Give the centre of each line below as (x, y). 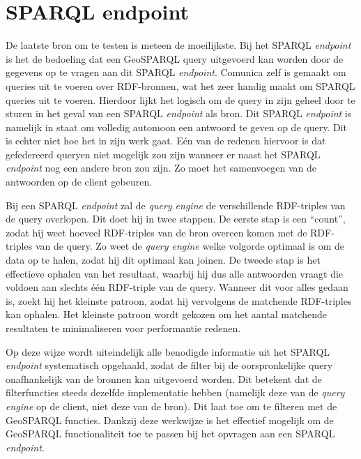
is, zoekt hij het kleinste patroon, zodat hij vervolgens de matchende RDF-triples (179, 300)
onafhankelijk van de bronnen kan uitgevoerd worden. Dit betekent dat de (164, 378)
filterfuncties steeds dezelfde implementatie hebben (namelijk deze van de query (175, 392)
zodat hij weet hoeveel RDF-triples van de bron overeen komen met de (156, 232)
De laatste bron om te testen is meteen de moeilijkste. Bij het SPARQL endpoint (178, 45)
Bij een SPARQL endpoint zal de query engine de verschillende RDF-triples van (176, 205)
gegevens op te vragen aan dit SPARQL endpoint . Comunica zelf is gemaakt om (176, 72)
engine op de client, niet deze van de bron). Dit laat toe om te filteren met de (171, 406)
